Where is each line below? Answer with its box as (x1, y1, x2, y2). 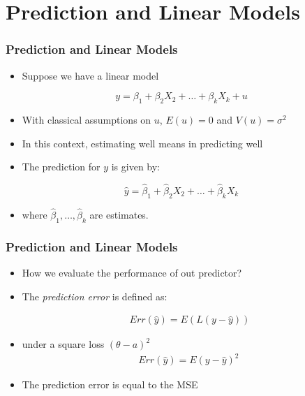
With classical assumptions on (22, 112, 151, 126)
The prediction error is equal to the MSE (22, 377, 198, 392)
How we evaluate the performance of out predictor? (22, 265, 242, 280)
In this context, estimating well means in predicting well (22, 135, 263, 150)
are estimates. (89, 207, 149, 221)
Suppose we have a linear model (22, 68, 159, 82)
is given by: (111, 159, 161, 174)
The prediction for (22, 159, 101, 174)
